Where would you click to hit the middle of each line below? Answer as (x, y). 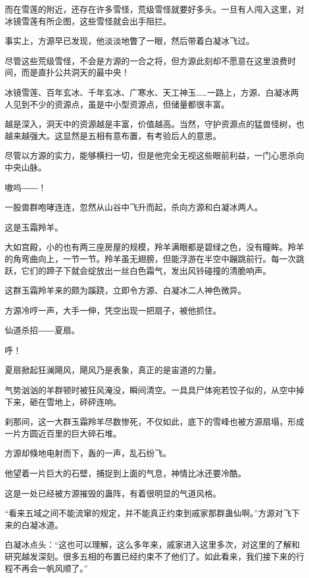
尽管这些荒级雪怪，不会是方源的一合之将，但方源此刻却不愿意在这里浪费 (146, 60)
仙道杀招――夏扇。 (42, 330)
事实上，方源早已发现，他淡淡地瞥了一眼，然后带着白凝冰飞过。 (130, 41)
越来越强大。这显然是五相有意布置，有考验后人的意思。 (113, 135)
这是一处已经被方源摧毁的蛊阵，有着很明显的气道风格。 (113, 493)
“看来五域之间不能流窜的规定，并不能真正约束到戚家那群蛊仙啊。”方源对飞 (148, 513)
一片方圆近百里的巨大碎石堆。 (63, 433)
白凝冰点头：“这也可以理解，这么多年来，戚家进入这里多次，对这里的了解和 (152, 544)
